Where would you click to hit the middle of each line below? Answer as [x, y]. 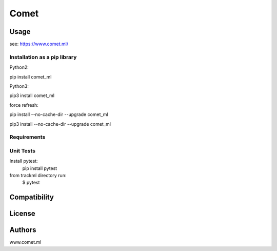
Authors [23, 230]
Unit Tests [23, 150]
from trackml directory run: [38, 176]
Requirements [27, 137]
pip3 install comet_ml [32, 95]
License [22, 214]
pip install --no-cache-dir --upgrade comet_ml [59, 114]
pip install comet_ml [31, 76]
